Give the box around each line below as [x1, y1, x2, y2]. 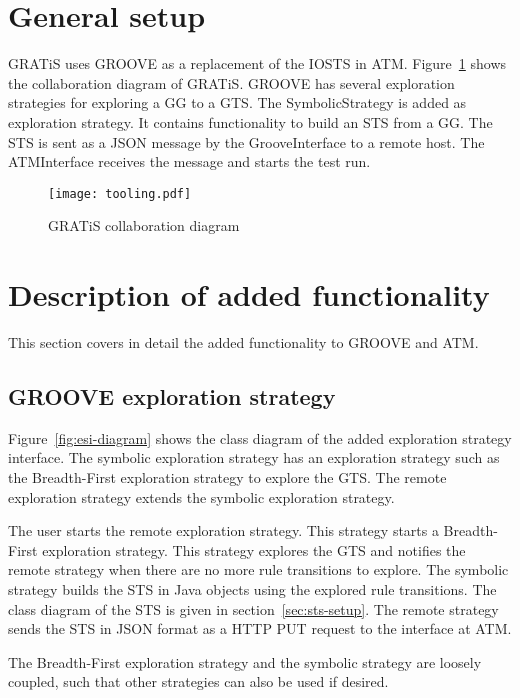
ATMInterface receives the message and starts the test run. [8, 151, 371, 172]
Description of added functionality [8, 274, 490, 315]
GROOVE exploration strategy [8, 381, 336, 412]
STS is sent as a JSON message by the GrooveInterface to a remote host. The [8, 131, 485, 152]
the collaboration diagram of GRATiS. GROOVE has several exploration [8, 72, 455, 93]
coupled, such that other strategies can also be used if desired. [8, 671, 389, 692]
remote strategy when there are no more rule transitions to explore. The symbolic [8, 559, 509, 580]
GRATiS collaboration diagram [48, 215, 240, 236]
